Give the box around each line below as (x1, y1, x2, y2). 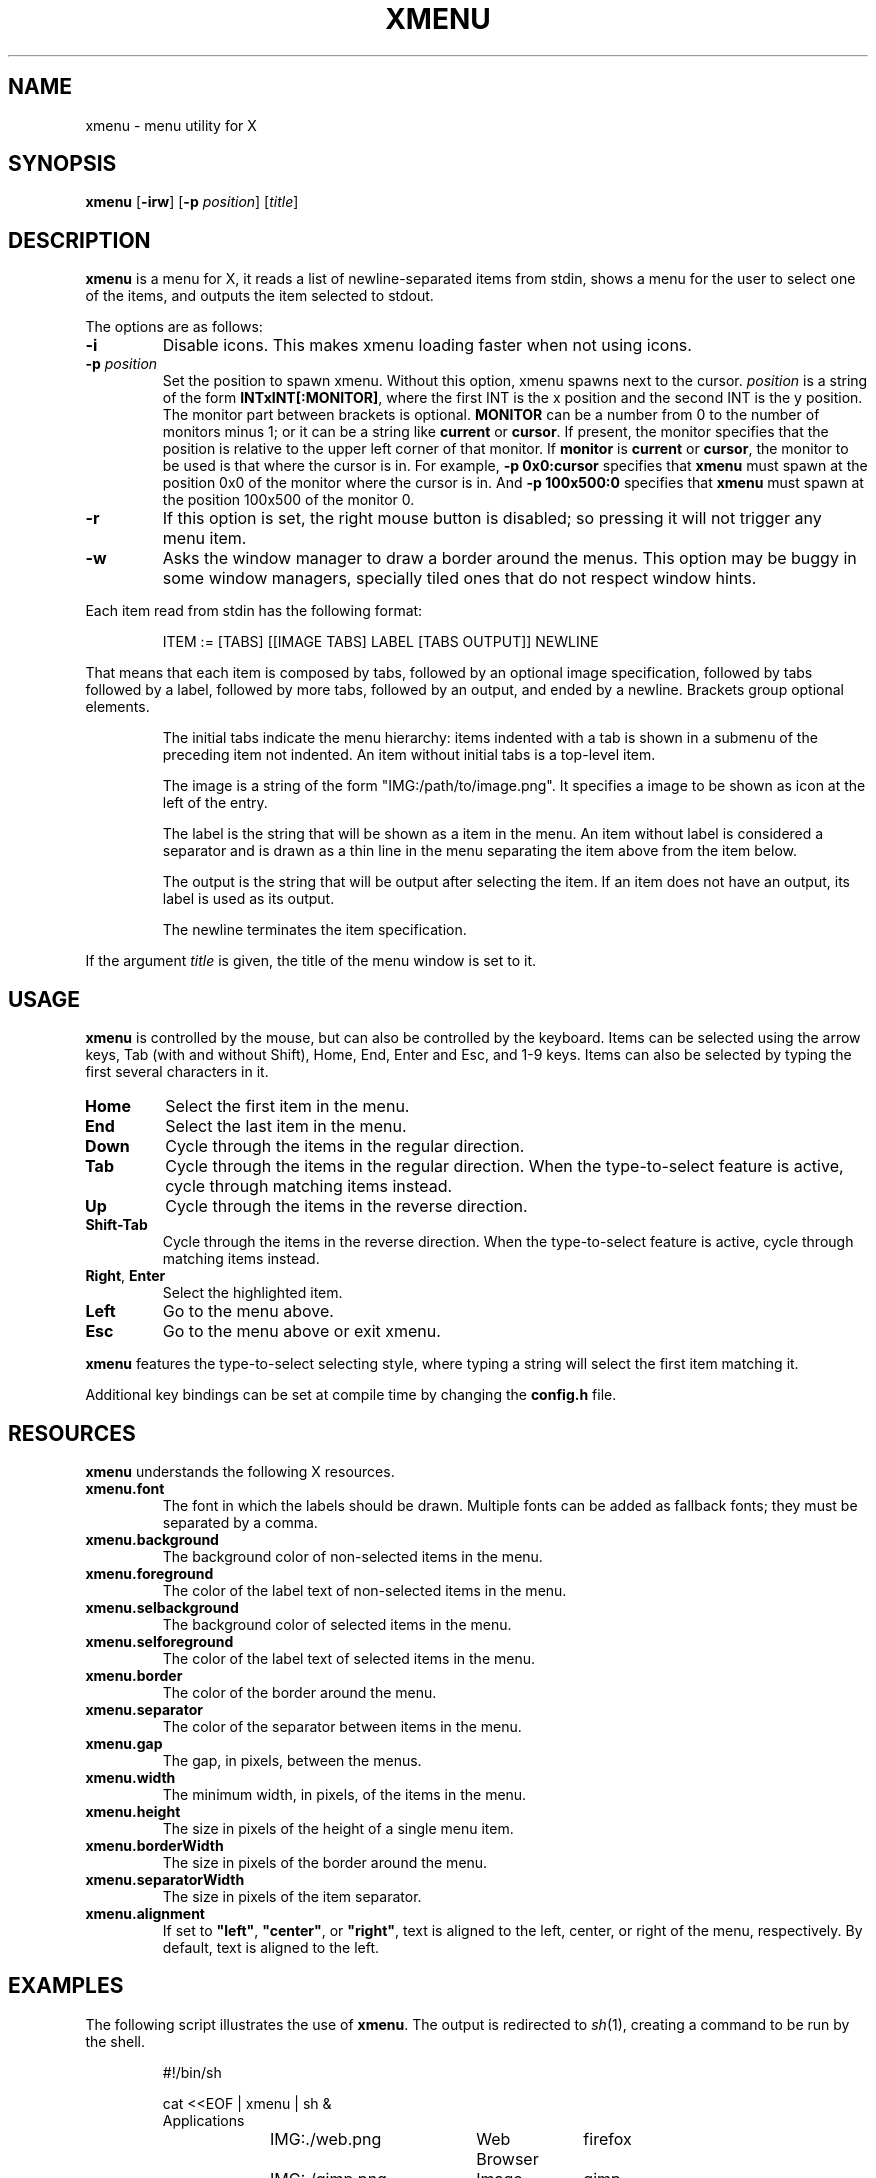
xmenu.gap (85, 1734, 163, 1752)
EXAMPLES (8, 1973, 124, 1999)
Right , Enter (85, 1267, 166, 1285)
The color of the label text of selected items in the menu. (162, 1649, 535, 1667)
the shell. (85, 2032, 145, 2050)
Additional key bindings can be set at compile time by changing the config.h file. (85, 1386, 617, 1404)
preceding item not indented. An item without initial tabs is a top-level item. (162, 746, 656, 764)
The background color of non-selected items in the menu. (162, 1547, 543, 1565)
